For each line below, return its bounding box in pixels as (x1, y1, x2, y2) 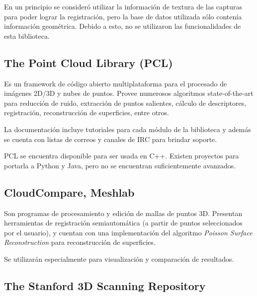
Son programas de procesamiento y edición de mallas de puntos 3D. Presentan (4, 208, 243, 218)
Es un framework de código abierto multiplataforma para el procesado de (4, 78, 227, 88)
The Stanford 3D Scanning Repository (4, 278, 206, 293)
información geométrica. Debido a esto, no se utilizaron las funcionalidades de (4, 21, 241, 31)
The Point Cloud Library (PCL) (4, 55, 173, 70)
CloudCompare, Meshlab (4, 184, 135, 200)
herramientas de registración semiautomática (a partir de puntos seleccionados (4, 218, 243, 228)
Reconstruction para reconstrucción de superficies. (4, 237, 156, 247)
